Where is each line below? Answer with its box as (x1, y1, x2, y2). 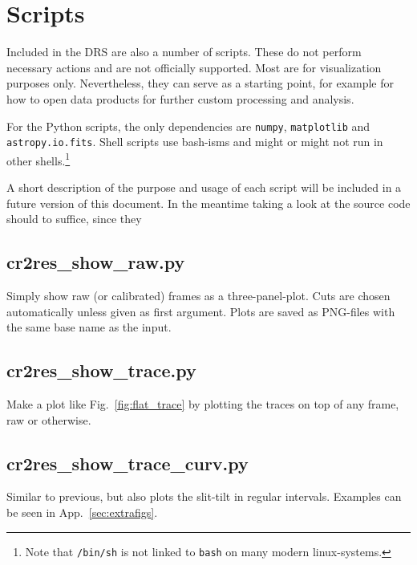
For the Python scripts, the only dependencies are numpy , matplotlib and (6, 117, 370, 134)
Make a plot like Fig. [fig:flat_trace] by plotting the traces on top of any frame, (6, 396, 399, 413)
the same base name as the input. (6, 319, 172, 335)
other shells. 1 (6, 149, 71, 169)
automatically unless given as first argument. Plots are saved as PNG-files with (6, 303, 395, 319)
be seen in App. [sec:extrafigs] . (6, 504, 158, 521)
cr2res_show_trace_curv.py (6, 450, 249, 475)
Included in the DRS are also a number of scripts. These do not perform (6, 43, 362, 60)
